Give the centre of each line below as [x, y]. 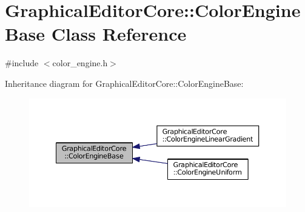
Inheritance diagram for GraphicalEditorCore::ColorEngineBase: [124, 83]
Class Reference [119, 34]
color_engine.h [80, 63]
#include [22, 63]
